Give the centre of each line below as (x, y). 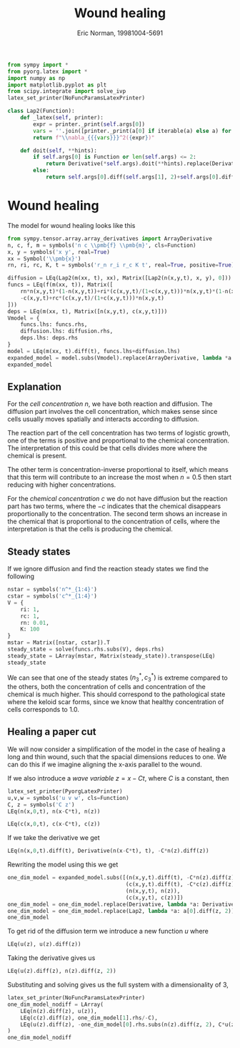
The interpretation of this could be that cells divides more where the (107, 448)
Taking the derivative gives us (51, 958)
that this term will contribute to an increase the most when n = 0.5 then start (120, 478)
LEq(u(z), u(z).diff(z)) (44, 944)
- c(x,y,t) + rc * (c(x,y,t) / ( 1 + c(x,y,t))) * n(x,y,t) (92, 298)
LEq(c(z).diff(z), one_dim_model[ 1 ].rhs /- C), (89, 1018)
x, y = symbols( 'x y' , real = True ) (59, 252)
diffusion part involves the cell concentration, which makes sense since (112, 412)
